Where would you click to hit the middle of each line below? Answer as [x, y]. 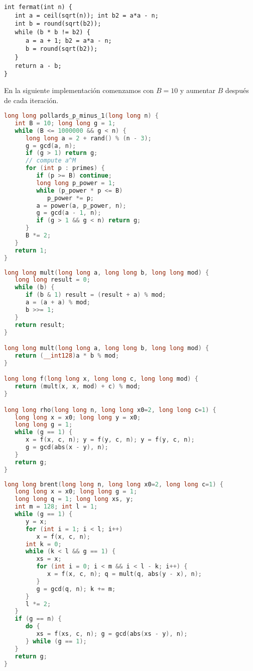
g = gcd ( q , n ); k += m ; [76, 589]
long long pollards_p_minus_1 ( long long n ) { [81, 116]
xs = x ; [49, 559]
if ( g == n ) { [38, 619]
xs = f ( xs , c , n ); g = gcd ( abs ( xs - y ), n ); [112, 634]
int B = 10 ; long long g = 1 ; [65, 123]
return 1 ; [31, 250]
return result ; [40, 325]
